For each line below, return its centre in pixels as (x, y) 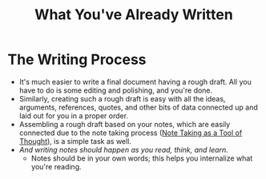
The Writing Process (77, 60)
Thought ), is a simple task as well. (75, 141)
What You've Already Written (134, 15)
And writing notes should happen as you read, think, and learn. (124, 149)
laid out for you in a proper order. (74, 115)
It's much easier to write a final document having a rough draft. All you (135, 82)
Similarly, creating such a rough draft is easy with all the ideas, (122, 98)
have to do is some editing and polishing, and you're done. (116, 90)
